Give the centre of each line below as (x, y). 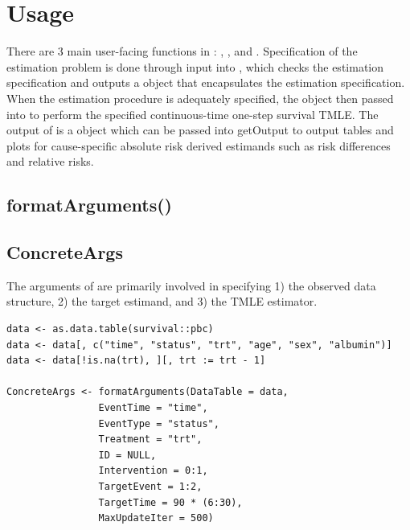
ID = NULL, (127, 455)
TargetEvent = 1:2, (150, 486)
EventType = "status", (159, 423)
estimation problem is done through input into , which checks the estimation (195, 66)
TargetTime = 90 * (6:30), (170, 502)
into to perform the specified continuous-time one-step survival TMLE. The (193, 114)
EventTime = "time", (153, 408)
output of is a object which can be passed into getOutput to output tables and (200, 130)
